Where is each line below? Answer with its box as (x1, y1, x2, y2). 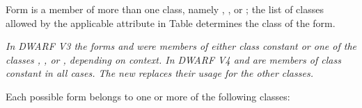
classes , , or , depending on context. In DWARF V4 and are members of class (6, 52, 341, 66)
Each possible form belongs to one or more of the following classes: (6, 89, 290, 103)
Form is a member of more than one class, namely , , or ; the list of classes (6, 2, 324, 16)
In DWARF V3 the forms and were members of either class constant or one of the (6, 39, 356, 53)
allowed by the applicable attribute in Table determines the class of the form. (6, 15, 336, 30)
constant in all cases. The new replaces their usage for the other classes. (6, 66, 313, 80)
